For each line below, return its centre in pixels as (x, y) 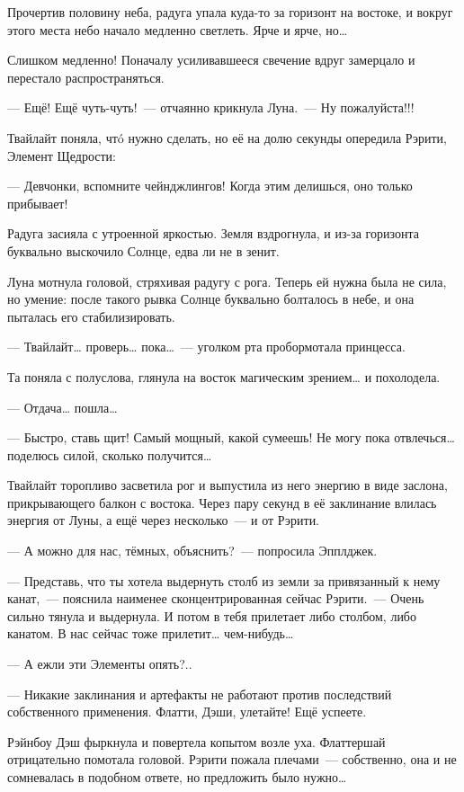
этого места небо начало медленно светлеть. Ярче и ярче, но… (178, 29)
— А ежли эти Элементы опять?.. (100, 664)
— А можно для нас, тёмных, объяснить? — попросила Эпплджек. (192, 551)
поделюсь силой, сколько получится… (110, 454)
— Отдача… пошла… (62, 407)
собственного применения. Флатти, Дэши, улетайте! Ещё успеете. (187, 712)
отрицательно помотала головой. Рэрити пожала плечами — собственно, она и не (232, 759)
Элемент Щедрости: (62, 155)
